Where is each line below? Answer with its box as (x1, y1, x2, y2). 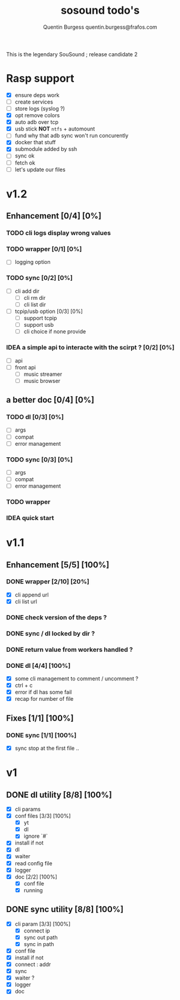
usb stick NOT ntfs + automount (14, 125, 95, 132)
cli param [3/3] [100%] (14, 920, 71, 928)
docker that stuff (14, 139, 56, 146)
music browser (23, 377, 61, 384)
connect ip (23, 927, 51, 934)
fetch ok (14, 159, 36, 166)
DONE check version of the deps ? (6, 613, 107, 621)
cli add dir (14, 287, 40, 294)
